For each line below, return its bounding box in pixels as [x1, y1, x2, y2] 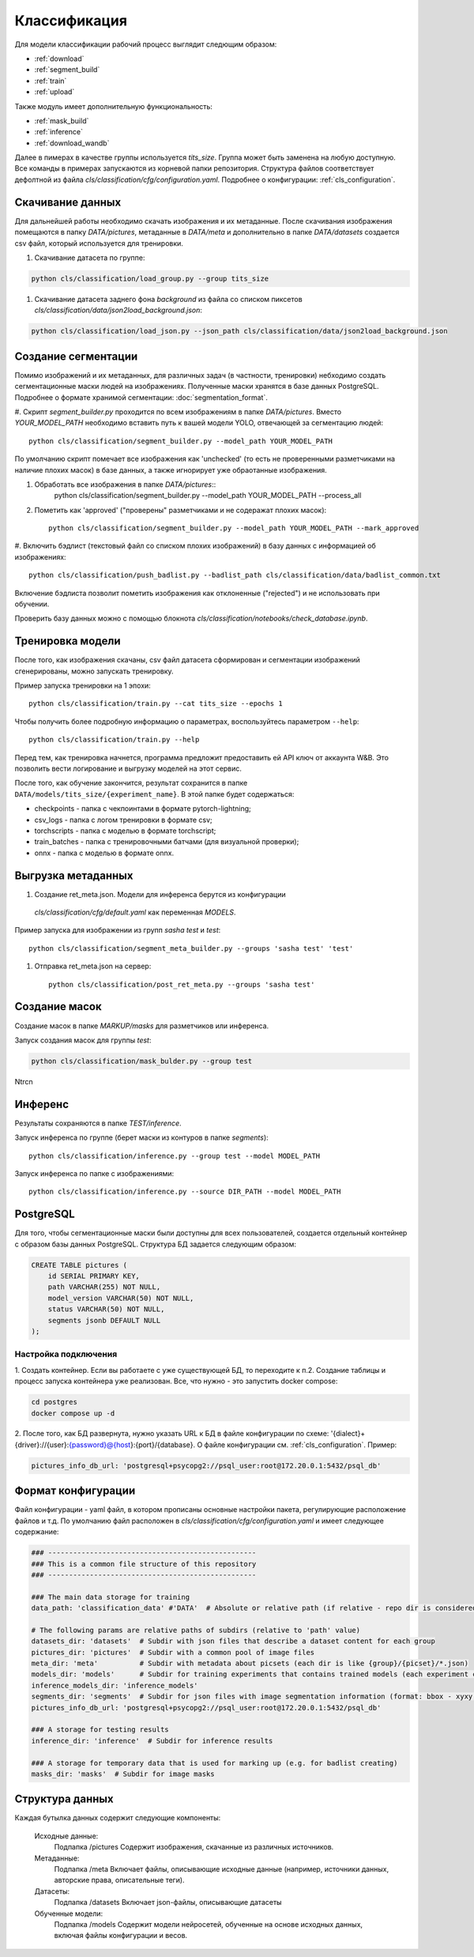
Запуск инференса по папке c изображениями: [14, 1168, 175, 1178]
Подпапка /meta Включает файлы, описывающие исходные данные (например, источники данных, [54, 1865, 389, 1873]
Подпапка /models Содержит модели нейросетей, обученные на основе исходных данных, [54, 1919, 363, 1929]
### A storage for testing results [31, 1725, 169, 1734]
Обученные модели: [34, 1909, 103, 1918]
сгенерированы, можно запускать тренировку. [14, 666, 174, 676]
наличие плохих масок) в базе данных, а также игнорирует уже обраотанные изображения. [14, 465, 327, 474]
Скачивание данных [14, 195, 122, 209]
